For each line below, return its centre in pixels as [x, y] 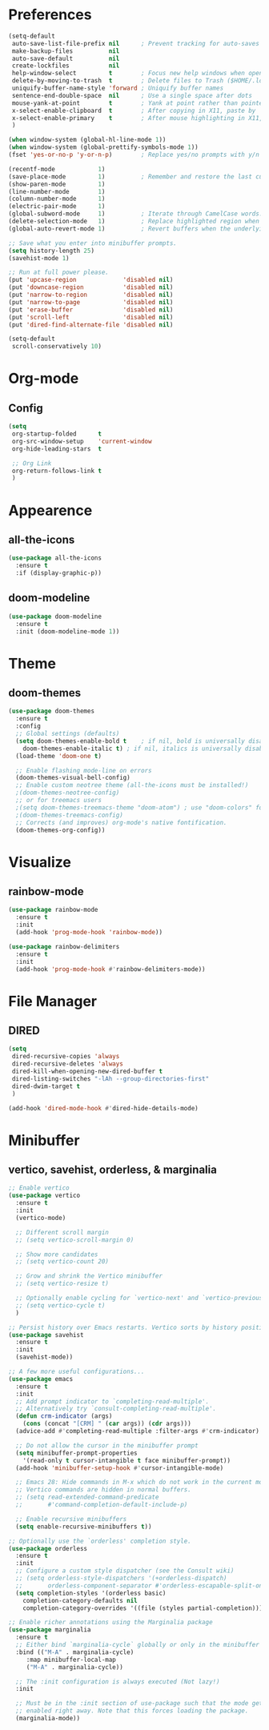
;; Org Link [32, 463]
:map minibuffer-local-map [71, 1660]
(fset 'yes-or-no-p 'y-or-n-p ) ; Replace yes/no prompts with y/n [134, 155]
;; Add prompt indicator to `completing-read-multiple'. [112, 1401]
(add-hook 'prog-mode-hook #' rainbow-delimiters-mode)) [110, 969]
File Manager [53, 1001]
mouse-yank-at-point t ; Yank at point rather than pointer [139, 103]
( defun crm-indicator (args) [64, 1416]
